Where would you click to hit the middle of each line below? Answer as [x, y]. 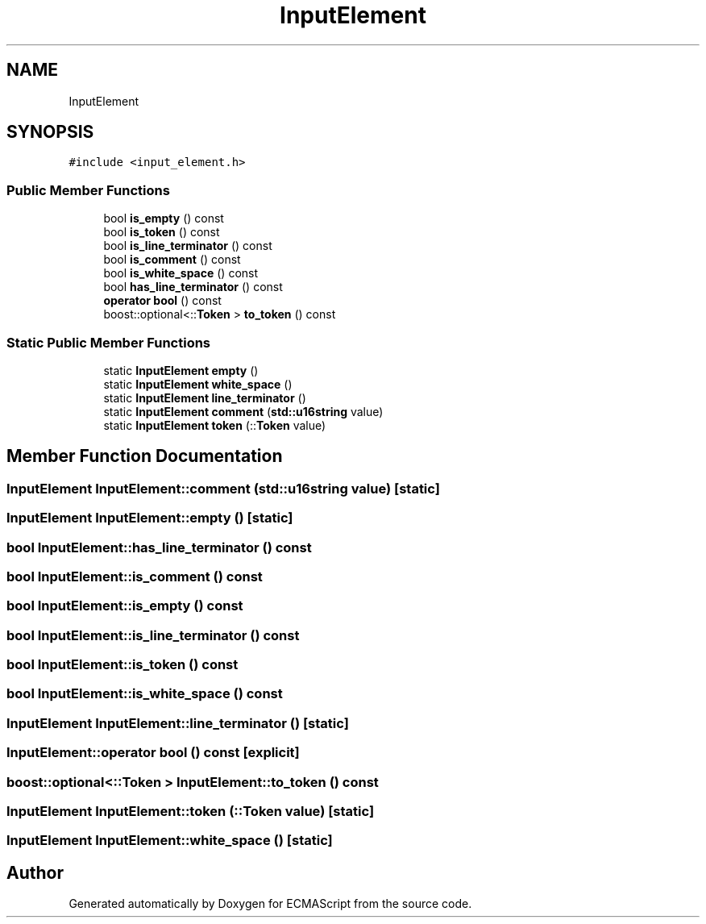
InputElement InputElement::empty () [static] [150, 518]
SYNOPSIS [50, 132]
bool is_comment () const [172, 260]
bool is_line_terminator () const [188, 246]
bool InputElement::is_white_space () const [145, 694]
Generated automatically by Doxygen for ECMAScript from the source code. [270, 904]
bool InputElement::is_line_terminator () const [153, 635]
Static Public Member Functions [109, 342]
